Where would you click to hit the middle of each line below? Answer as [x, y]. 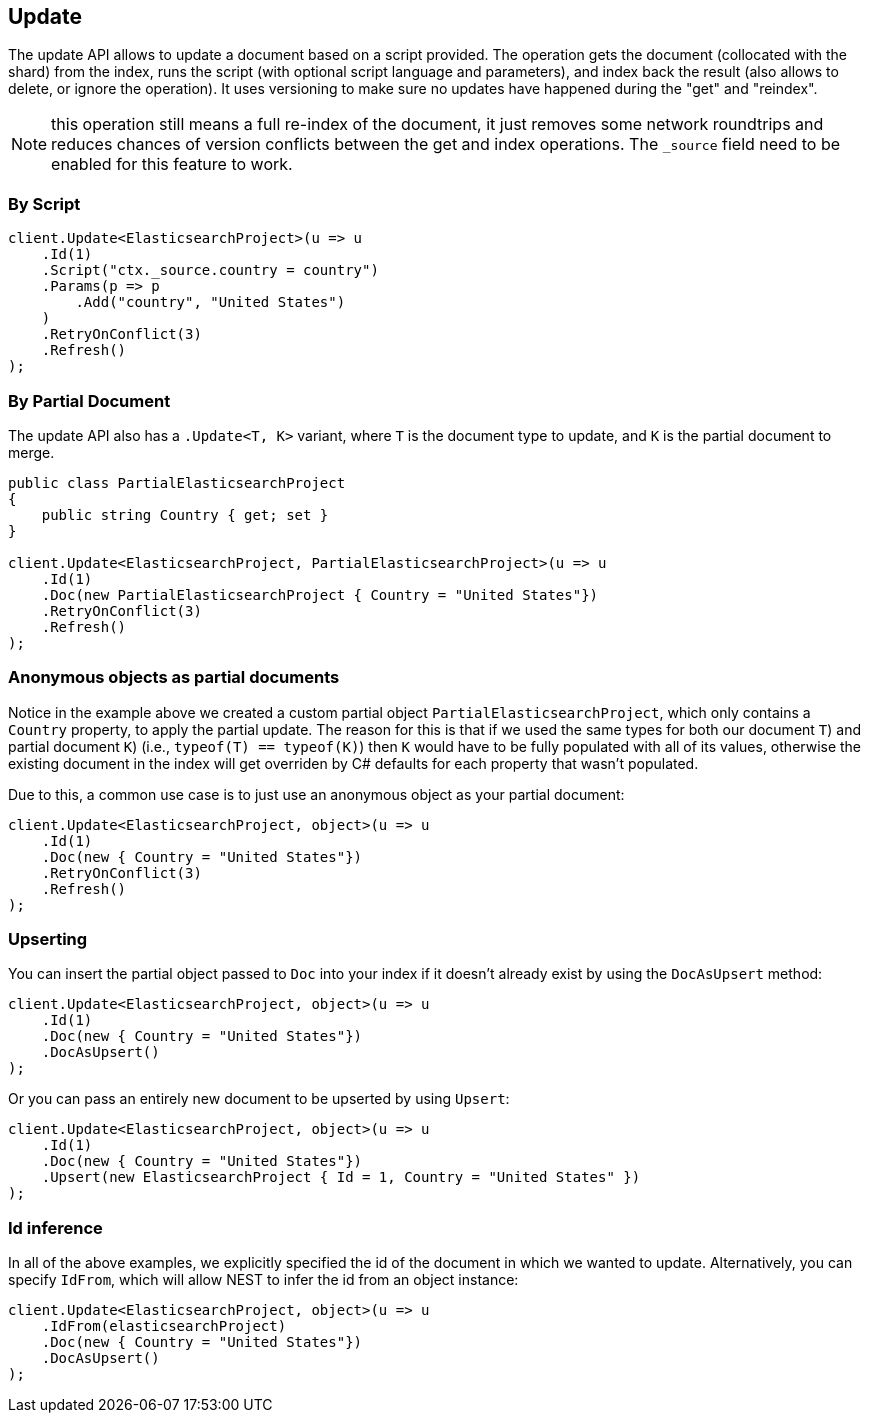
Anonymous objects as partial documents [174, 677]
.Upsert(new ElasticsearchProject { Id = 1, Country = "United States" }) [341, 1177]
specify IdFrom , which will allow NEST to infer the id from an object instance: [263, 1280]
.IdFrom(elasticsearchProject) [164, 1326]
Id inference [55, 1227]
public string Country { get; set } [185, 514]
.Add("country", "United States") [210, 302]
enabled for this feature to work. [172, 164]
